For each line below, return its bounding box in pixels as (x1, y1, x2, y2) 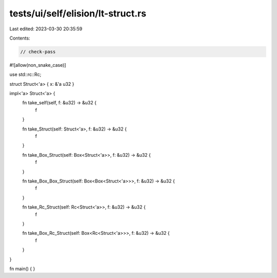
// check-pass (20, 49, 56, 54)
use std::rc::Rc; (9, 71, 42, 78)
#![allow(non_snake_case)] (9, 62, 66, 68)
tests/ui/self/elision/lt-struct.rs (9, 8, 146, 19)
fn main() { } (9, 265, 35, 272)
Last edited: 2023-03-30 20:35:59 (9, 26, 83, 32)
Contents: (9, 35, 30, 41)
